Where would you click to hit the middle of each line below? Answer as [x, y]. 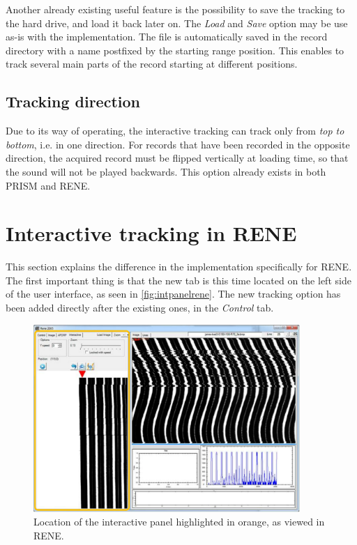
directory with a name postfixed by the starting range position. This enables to [175, 50]
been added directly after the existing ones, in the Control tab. [140, 308]
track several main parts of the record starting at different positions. [152, 64]
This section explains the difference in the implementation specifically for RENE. [179, 267]
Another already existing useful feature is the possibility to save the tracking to [175, 9]
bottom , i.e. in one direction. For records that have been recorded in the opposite [178, 144]
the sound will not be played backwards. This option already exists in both [166, 171]
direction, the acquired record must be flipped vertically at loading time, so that [177, 158]
